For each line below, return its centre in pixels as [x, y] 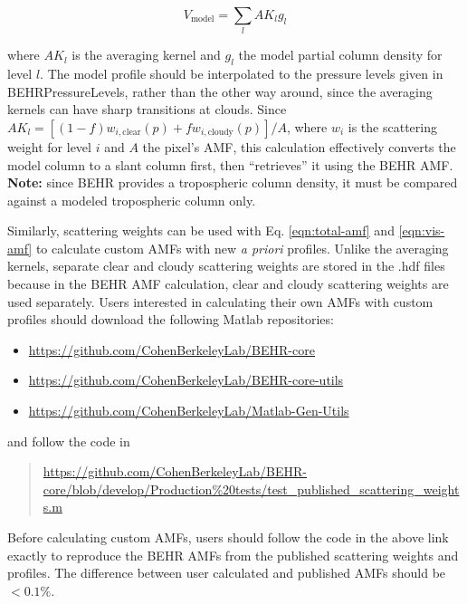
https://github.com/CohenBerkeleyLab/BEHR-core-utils [186, 380]
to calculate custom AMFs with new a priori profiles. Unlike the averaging [242, 248]
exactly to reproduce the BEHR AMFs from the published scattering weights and [233, 555]
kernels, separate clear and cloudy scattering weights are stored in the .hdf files [226, 266]
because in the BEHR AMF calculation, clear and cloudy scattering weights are [228, 284]
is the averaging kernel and [146, 55]
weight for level [49, 146]
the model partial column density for [340, 55]
